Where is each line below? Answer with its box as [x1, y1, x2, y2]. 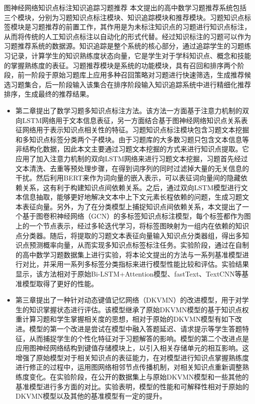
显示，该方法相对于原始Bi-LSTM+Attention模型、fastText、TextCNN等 [15, 269, 242, 279]
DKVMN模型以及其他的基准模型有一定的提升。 [15, 391, 167, 401]
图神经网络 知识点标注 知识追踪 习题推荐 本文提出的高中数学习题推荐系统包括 [4, 2, 247, 12]
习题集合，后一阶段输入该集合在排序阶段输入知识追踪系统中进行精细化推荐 [10, 79, 251, 89]
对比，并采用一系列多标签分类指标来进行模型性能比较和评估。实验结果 [22, 259, 249, 269]
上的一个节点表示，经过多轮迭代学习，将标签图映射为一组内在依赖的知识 [15, 221, 249, 231]
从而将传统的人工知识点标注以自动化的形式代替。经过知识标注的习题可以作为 [4, 31, 251, 41]
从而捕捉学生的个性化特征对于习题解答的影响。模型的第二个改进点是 [29, 333, 249, 343]
